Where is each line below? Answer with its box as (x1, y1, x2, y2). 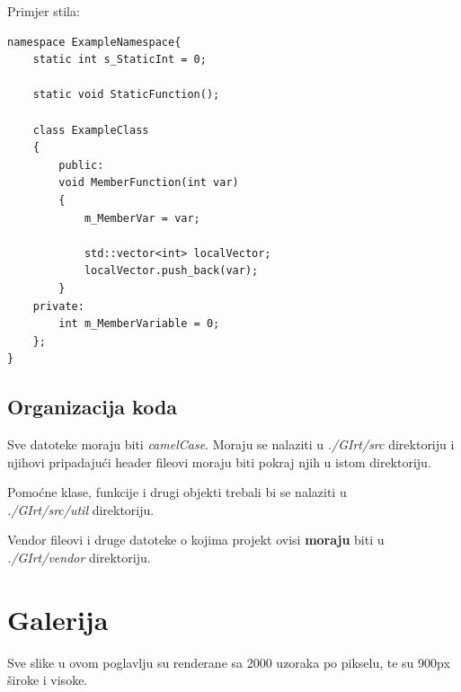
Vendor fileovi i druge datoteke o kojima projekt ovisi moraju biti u (7, 530, 385, 549)
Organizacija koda (7, 393, 178, 421)
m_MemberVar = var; (84, 211, 200, 225)
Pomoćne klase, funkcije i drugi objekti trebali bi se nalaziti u (7, 483, 347, 501)
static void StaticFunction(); (32, 88, 220, 102)
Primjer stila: (7, 2, 80, 20)
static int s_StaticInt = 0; (32, 53, 207, 67)
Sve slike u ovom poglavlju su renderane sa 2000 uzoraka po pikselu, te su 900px (7, 652, 450, 671)
